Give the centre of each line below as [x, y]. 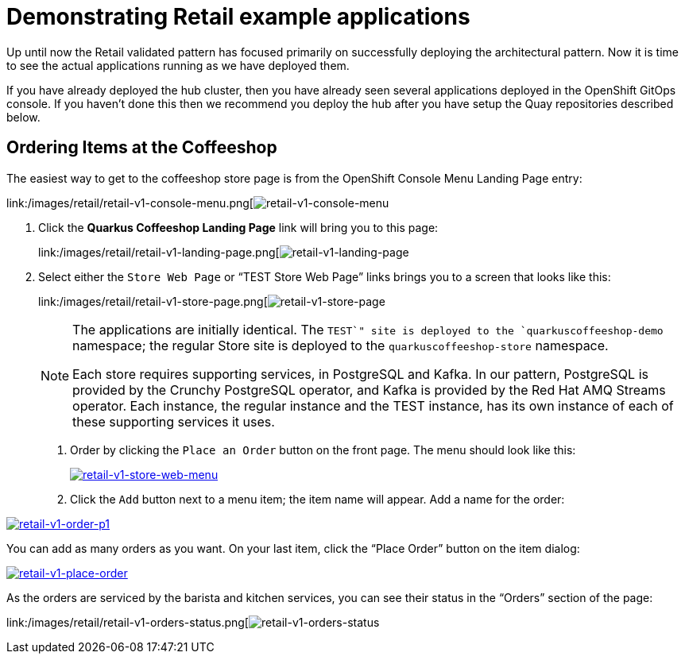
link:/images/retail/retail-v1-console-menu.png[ [130, 203]
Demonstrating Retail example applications [238, 17]
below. [23, 117]
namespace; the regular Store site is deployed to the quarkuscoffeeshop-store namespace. [341, 345]
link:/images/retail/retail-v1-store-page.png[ [153, 301]
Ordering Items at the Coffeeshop [142, 148]
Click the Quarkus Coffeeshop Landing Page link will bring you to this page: [238, 227]
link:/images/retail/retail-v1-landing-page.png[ [159, 252]
